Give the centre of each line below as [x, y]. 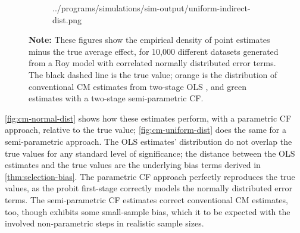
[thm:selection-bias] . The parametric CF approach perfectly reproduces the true [150, 176]
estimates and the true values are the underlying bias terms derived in [133, 165]
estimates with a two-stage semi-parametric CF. [116, 98]
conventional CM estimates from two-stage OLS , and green [138, 86]
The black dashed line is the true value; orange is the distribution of [153, 74]
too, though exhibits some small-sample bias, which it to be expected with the [148, 211]
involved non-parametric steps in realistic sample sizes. [104, 223]
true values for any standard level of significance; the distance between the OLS [150, 153]
